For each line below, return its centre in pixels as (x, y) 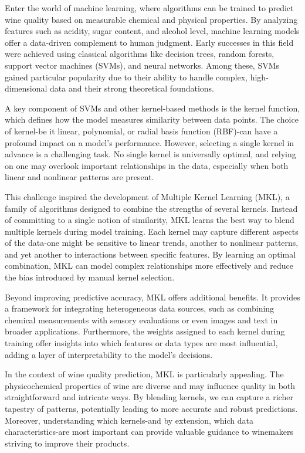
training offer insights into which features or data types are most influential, (141, 343)
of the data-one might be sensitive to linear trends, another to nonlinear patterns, (152, 243)
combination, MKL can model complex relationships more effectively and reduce (149, 266)
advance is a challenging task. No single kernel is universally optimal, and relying (150, 154)
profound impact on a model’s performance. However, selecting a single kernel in (150, 142)
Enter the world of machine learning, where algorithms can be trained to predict (149, 8)
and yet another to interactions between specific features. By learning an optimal (150, 254)
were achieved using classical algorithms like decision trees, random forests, (140, 54)
